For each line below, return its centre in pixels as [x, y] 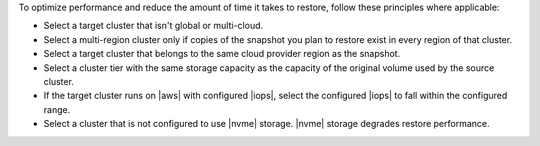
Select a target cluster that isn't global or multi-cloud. [153, 26]
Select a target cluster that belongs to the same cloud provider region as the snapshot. [222, 54]
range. [57, 109]
